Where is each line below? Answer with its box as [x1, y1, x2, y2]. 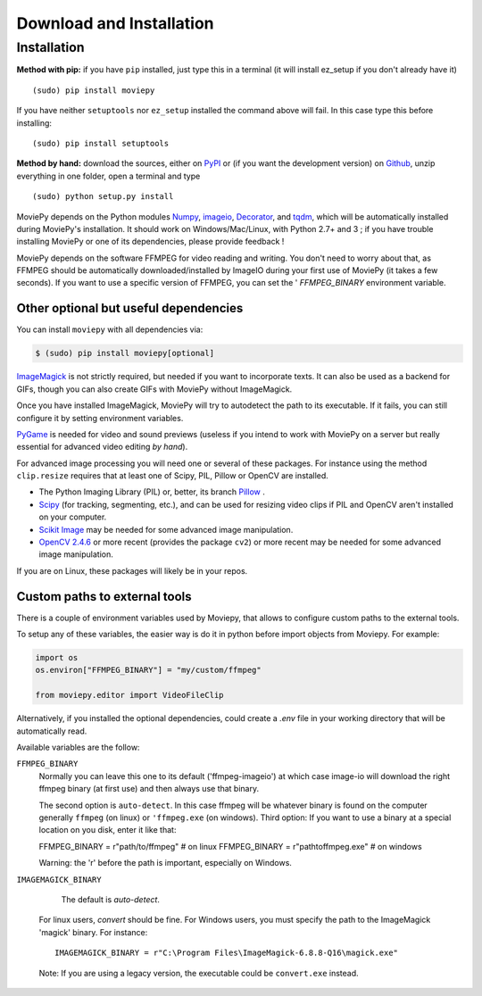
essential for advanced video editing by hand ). [16, 442, 188, 452]
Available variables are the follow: [16, 742, 140, 753]
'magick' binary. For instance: [38, 926, 148, 937]
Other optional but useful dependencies [16, 301, 244, 316]
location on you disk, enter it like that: [38, 825, 177, 835]
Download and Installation [16, 13, 214, 33]
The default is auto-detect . [61, 893, 161, 905]
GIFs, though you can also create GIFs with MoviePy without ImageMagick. [16, 384, 293, 394]
